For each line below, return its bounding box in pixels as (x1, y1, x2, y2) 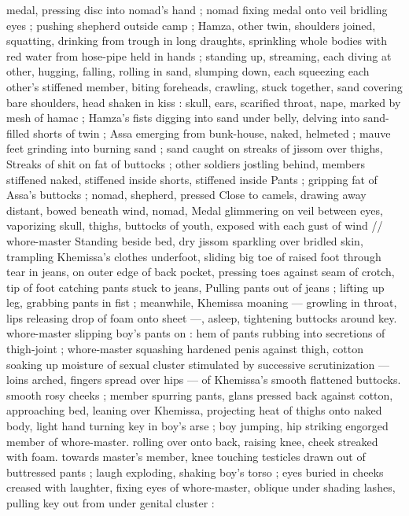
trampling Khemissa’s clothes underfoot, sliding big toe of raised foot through (6, 248, 381, 264)
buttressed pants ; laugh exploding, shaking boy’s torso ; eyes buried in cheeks (6, 463, 384, 480)
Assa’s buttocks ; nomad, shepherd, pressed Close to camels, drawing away (6, 186, 367, 203)
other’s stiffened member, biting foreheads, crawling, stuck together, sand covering (6, 78, 403, 94)
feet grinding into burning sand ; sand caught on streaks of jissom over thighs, (6, 140, 383, 157)
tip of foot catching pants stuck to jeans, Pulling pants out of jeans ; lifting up (6, 278, 385, 295)
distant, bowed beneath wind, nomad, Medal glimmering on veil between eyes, (6, 201, 383, 218)
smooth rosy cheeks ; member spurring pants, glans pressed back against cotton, (6, 386, 393, 403)
